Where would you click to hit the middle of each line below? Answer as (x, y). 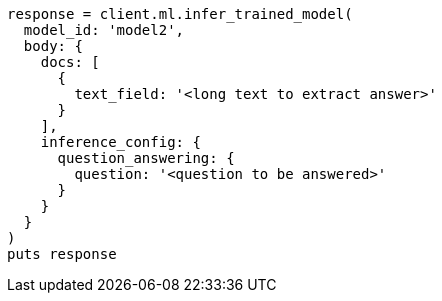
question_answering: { (146, 158)
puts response (62, 254)
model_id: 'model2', (104, 30)
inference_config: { (120, 142)
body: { (53, 46)
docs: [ (70, 62)
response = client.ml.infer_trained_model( (180, 14)
